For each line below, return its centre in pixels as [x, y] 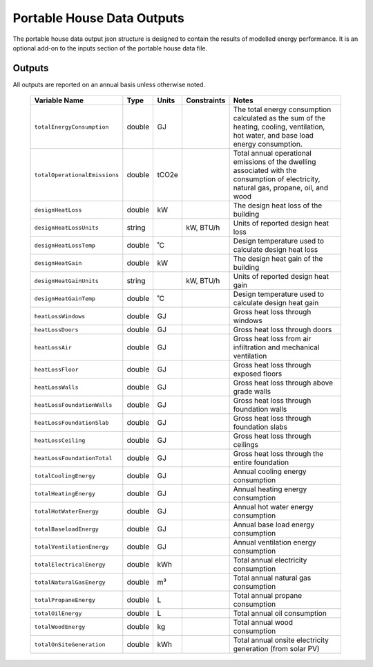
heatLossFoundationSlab [71, 422]
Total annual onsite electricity [281, 640]
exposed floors [258, 374]
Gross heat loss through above [283, 383]
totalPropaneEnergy [65, 600]
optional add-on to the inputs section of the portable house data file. [110, 48]
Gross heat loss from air [272, 339]
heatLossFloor [56, 369]
